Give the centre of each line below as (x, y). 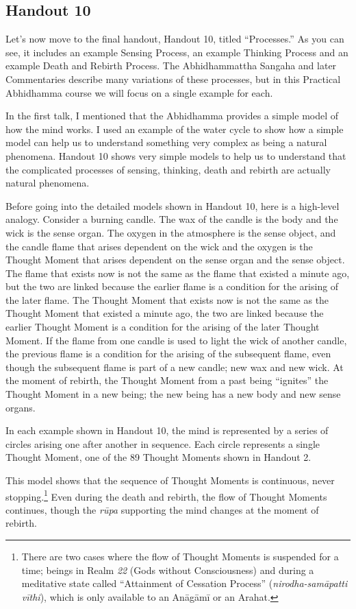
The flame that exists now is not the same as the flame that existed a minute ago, (178, 273)
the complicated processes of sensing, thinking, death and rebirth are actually (168, 169)
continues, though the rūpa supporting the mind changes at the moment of (162, 509)
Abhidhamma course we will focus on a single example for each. (139, 92)
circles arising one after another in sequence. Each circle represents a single (163, 443)
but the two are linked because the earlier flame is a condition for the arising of (172, 286)
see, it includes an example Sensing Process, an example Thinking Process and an (177, 52)
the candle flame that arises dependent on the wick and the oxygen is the (159, 246)
